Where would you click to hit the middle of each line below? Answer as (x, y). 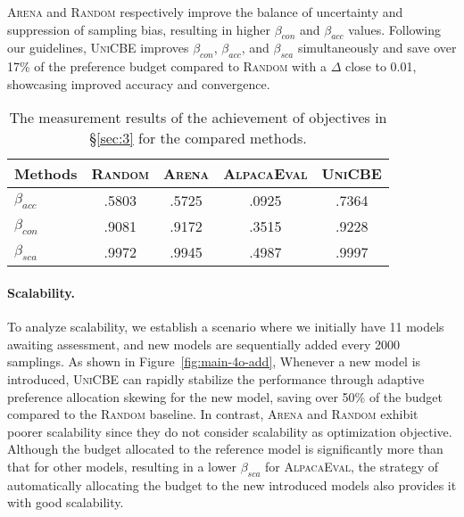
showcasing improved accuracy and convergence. (139, 83)
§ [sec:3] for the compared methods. (198, 138)
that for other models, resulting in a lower (122, 466)
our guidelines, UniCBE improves (98, 48)
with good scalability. (66, 502)
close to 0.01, (381, 66)
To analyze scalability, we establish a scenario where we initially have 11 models (226, 327)
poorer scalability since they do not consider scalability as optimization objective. (230, 431)
